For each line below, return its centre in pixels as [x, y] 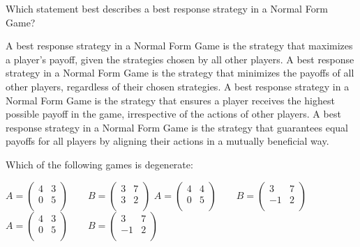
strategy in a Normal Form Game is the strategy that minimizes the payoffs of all [180, 73]
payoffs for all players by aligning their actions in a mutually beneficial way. [167, 141]
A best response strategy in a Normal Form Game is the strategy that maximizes [179, 46]
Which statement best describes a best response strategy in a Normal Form [167, 8]
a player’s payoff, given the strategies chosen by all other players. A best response [180, 59]
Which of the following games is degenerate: [99, 164]
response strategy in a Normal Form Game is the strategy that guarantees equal [177, 127]
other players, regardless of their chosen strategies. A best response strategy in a [178, 86]
